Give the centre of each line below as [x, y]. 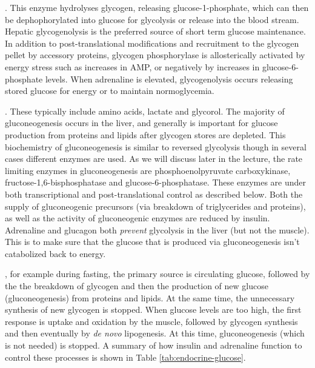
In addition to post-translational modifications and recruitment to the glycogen [152, 43]
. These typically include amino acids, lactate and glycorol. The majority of [145, 111]
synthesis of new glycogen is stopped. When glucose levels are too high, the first [153, 309]
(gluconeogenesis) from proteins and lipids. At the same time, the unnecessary [150, 297]
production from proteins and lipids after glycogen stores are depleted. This [145, 134]
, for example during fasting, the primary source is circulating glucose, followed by [157, 274]
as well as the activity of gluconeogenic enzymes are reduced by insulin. [138, 218]
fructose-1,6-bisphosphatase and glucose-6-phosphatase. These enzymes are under [155, 182]
